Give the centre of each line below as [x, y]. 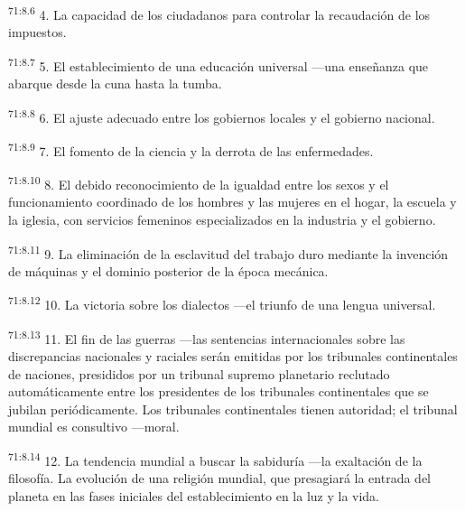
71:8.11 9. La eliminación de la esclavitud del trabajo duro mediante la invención [228, 252]
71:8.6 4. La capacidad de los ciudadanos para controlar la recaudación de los [219, 13]
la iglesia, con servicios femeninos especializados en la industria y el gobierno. [222, 220]
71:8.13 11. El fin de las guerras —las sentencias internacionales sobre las [207, 337]
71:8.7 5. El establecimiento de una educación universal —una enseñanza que [219, 64]
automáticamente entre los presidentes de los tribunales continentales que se [219, 391]
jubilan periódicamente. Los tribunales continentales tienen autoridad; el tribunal [233, 409]
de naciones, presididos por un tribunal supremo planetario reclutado [199, 373]
